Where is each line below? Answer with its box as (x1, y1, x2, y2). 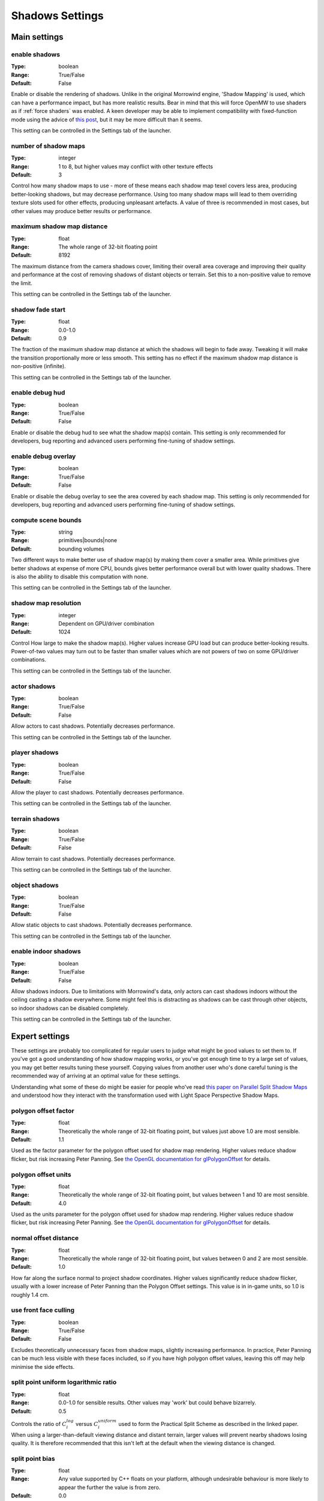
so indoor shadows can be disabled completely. (11, 1004, 129, 1012)
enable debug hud (11, 388, 65, 397)
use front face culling (11, 1306, 75, 1314)
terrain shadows (11, 815, 60, 823)
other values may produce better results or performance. (11, 207, 152, 214)
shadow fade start (11, 305, 66, 313)
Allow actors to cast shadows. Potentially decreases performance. (11, 722, 175, 729)
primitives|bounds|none (58, 537, 118, 544)
